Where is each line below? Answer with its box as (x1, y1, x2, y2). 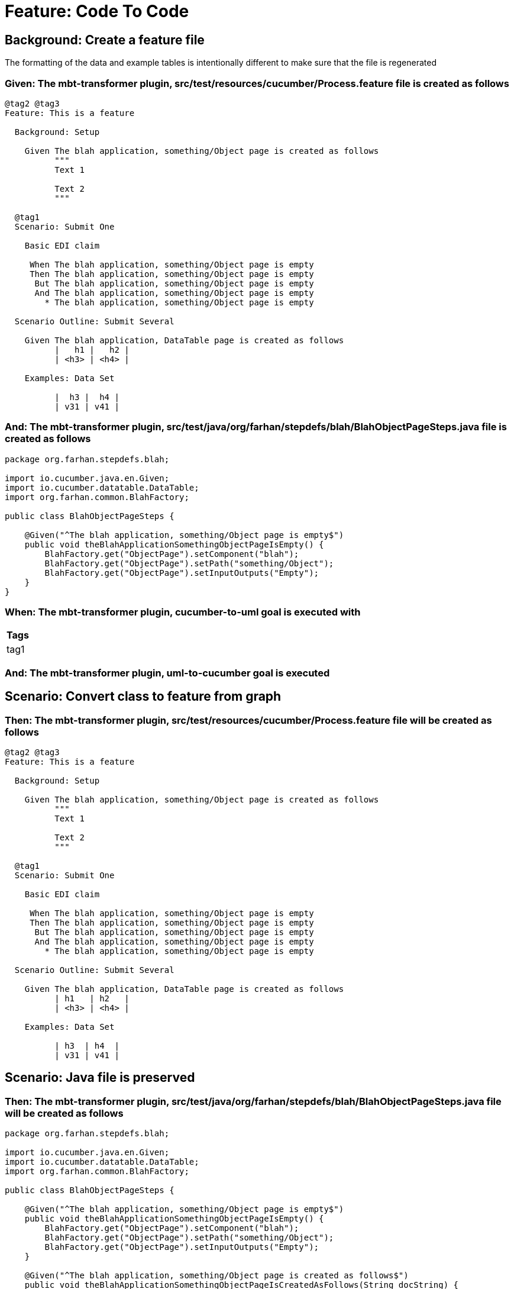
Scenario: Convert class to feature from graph (5, 689, 282, 704)
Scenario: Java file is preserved (5, 1070, 195, 1085)
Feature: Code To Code (5, 1, 189, 21)
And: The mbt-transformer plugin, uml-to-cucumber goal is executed (5, 666, 330, 679)
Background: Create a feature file (5, 32, 205, 47)
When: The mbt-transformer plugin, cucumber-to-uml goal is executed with (5, 606, 361, 618)
